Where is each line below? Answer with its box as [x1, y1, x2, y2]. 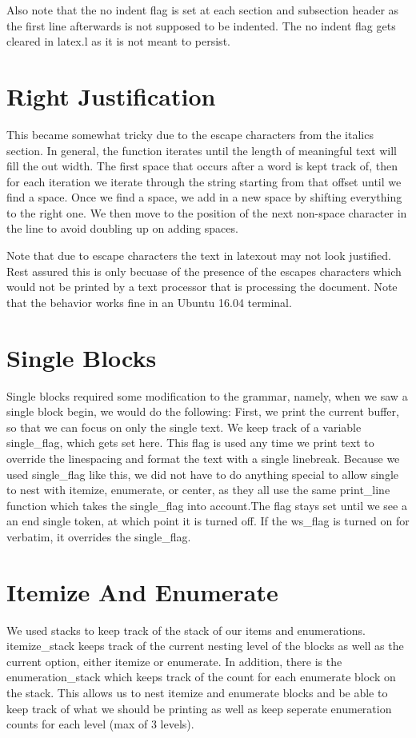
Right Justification [6, 79, 216, 112]
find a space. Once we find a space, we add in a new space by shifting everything [6, 189, 402, 205]
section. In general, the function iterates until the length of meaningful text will [6, 142, 397, 158]
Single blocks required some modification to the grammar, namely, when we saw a [6, 387, 408, 404]
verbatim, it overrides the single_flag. [6, 528, 191, 545]
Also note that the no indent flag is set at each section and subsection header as [6, 2, 399, 18]
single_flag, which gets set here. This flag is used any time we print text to [6, 434, 374, 451]
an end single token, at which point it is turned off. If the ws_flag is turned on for [6, 513, 410, 529]
